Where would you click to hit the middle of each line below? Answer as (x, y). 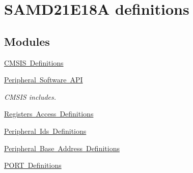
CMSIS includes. (30, 96)
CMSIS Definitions (34, 62)
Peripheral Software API (44, 80)
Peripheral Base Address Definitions (62, 148)
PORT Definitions (33, 165)
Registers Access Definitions (49, 114)
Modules (27, 41)
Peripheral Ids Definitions (45, 131)
